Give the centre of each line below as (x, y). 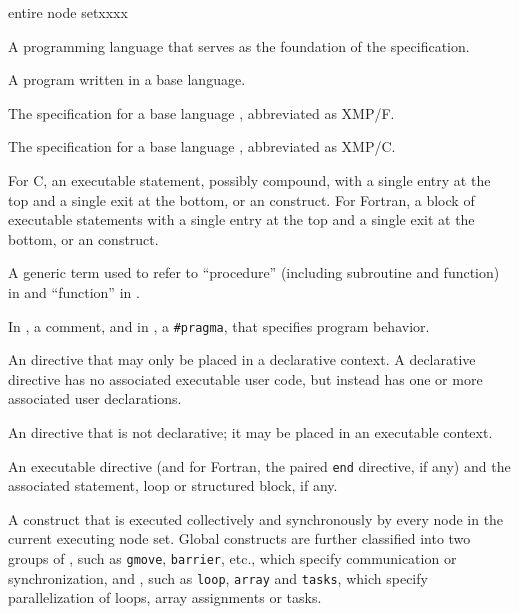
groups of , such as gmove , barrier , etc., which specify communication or (232, 558)
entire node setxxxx (68, 12)
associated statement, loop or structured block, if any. (173, 485)
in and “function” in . (74, 291)
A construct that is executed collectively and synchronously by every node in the (256, 518)
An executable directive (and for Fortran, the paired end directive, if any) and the (259, 465)
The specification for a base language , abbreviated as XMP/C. (202, 146)
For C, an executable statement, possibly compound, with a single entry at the (249, 179)
